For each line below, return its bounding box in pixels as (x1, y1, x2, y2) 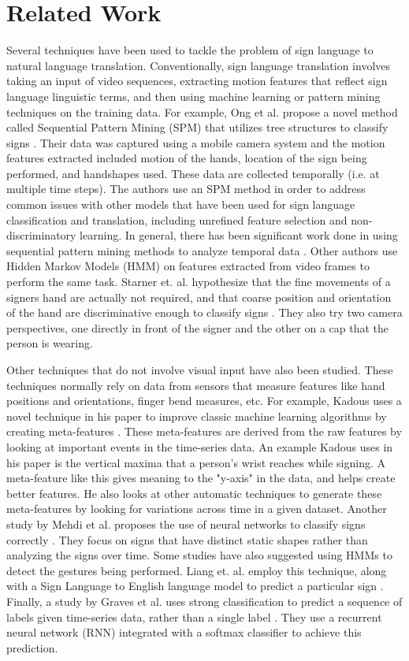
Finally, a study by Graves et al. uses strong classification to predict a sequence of (6, 592, 403, 609)
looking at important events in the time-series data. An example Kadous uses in (6, 438, 393, 455)
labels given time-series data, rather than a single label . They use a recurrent (6, 608, 382, 625)
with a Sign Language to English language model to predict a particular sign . (6, 577, 384, 594)
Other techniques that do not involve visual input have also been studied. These (6, 362, 393, 377)
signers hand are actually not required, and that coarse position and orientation (6, 288, 392, 305)
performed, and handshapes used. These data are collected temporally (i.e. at (6, 165, 380, 181)
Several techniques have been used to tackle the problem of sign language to (6, 42, 374, 58)
